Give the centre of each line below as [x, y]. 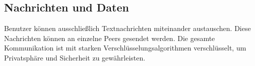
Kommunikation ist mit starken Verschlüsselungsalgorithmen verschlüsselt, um [125, 48]
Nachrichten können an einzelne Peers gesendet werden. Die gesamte [110, 38]
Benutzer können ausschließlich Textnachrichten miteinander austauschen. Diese [127, 28]
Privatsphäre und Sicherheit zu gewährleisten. [75, 57]
